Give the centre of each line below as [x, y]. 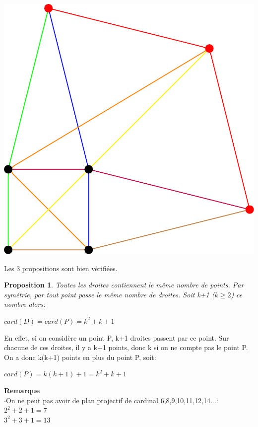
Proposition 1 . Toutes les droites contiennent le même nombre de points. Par [124, 285]
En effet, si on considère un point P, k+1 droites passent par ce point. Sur [117, 337]
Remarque [22, 390]
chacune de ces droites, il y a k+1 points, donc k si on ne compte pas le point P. [126, 347]
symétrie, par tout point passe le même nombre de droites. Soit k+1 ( [109, 294]
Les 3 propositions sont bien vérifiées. [61, 268]
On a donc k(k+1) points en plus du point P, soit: [80, 357]
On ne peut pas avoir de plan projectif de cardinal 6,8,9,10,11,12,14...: [112, 400]
